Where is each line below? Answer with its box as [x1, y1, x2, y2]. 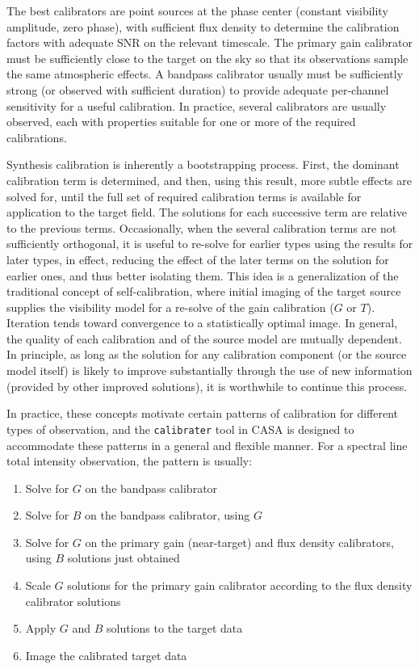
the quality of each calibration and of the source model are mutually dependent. [6, 330, 402, 347]
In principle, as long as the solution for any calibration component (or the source [6, 346, 407, 363]
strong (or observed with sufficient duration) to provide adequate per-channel [6, 81, 389, 98]
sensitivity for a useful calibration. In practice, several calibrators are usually [6, 97, 387, 114]
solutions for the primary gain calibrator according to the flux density [67, 577, 413, 594]
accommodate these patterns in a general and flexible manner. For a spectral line [6, 436, 408, 453]
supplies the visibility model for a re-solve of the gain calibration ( [6, 298, 334, 315]
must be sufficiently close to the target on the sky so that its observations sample [6, 49, 409, 66]
